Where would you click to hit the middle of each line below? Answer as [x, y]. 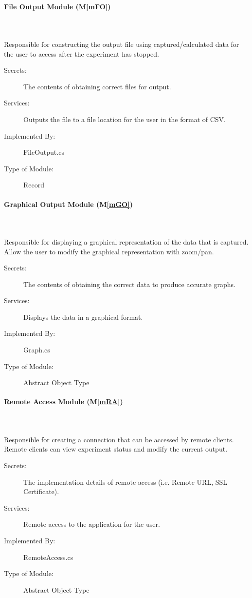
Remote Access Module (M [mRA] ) [63, 402]
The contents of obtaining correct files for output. [97, 86]
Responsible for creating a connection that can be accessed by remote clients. [119, 439]
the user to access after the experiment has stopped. [81, 53]
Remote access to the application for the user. [92, 524]
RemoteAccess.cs [48, 557]
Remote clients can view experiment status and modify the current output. [116, 449]
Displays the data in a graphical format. [83, 317]
